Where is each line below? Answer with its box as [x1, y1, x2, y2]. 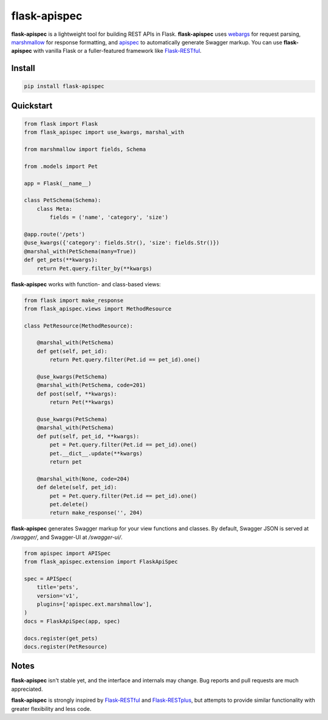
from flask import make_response [24, 297, 124, 304]
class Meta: [36, 205, 73, 212]
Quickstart [11, 100, 53, 111]
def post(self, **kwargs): [36, 390, 118, 397]
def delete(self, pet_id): [36, 484, 118, 491]
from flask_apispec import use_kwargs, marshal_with [24, 129, 185, 136]
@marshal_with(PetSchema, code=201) [36, 382, 146, 389]
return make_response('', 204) [49, 509, 143, 516]
